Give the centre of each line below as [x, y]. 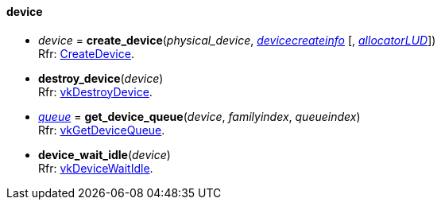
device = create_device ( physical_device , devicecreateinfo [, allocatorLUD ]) [237, 40]
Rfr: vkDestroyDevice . [95, 91]
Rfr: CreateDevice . [86, 53]
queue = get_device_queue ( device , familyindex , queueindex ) [199, 116]
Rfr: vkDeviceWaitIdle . [96, 168]
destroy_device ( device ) [101, 78]
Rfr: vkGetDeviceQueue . [102, 130]
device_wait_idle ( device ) [104, 154]
